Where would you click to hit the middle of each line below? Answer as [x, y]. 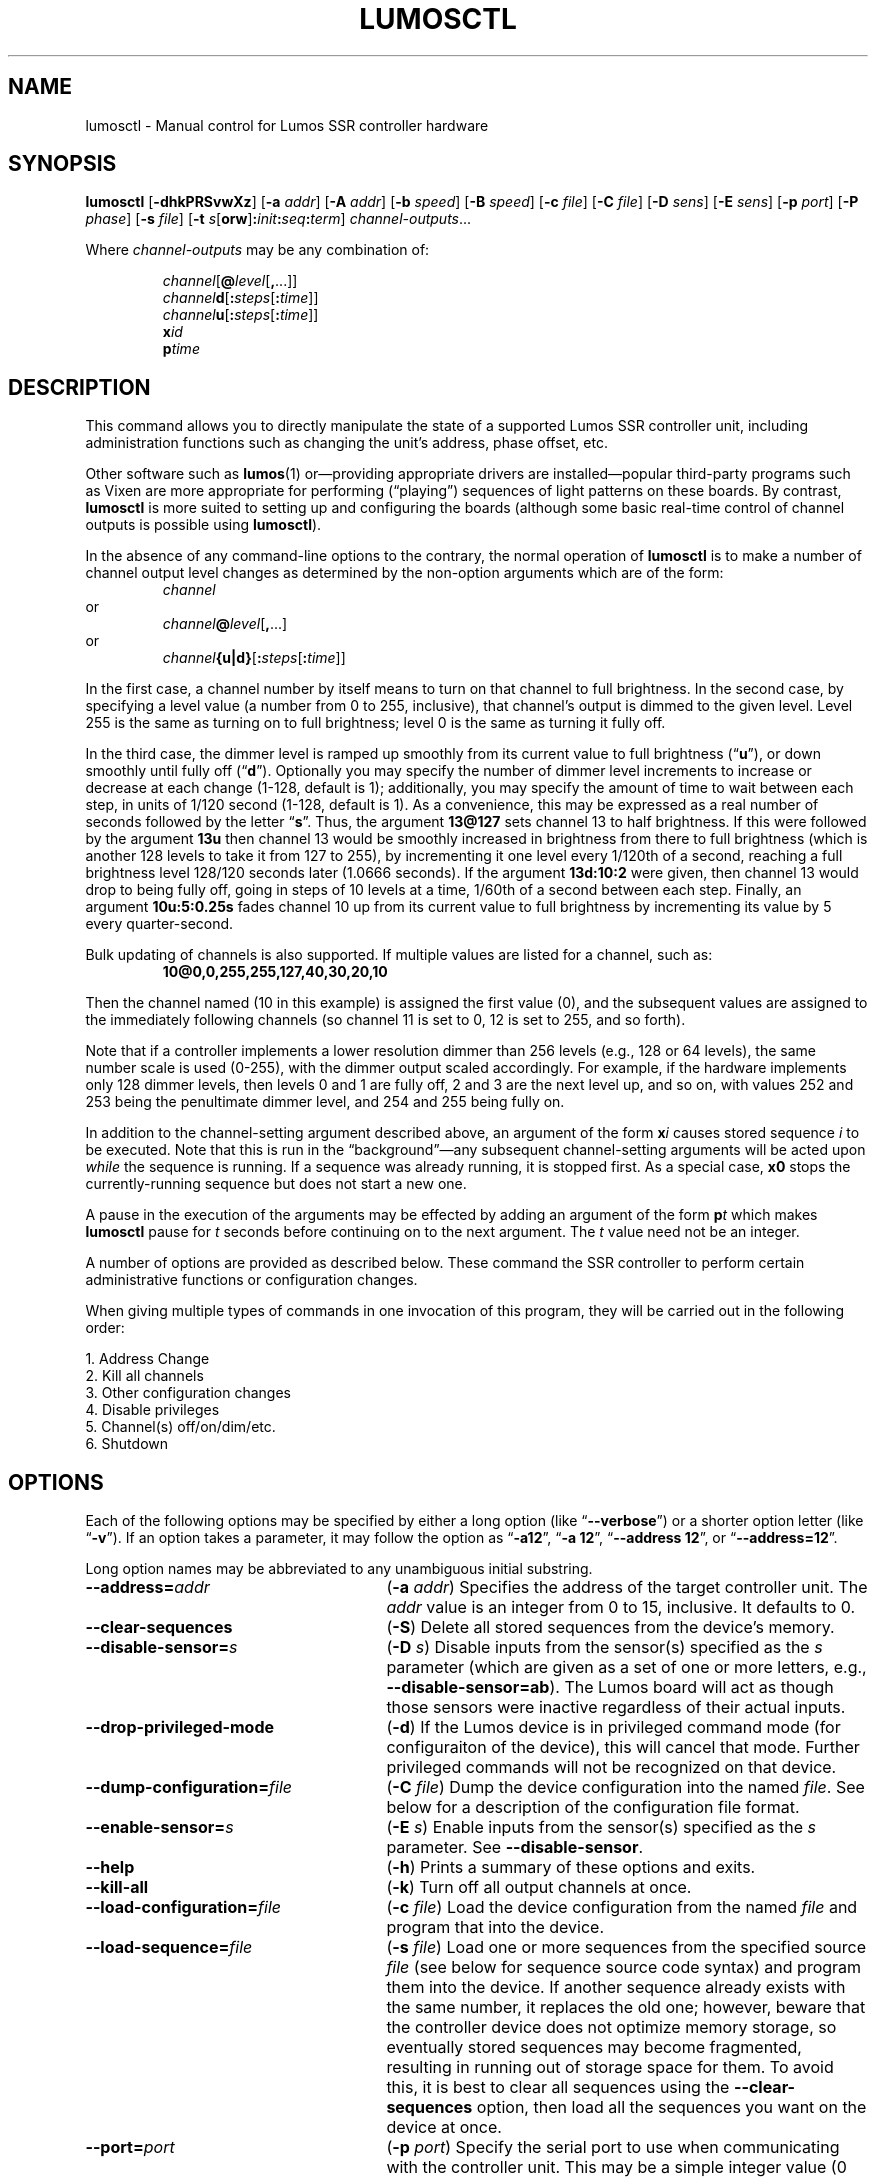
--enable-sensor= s [159, 1827]
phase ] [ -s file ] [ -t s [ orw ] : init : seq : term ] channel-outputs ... [278, 219]
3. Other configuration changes [188, 1393]
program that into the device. [495, 1927]
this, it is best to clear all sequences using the [558, 2087]
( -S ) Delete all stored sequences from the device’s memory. [610, 1627]
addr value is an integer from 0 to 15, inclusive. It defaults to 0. [621, 1607]
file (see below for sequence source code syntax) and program [624, 1967]
